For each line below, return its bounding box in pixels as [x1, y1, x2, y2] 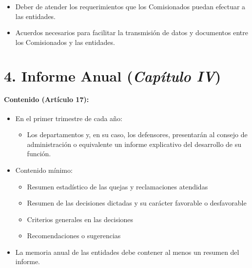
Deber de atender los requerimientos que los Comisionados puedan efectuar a [15, 1, 246, 11]
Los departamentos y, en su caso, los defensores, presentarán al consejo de [27, 129, 248, 140]
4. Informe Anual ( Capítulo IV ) [4, 65, 221, 86]
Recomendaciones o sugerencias [27, 230, 121, 241]
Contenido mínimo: [15, 165, 73, 175]
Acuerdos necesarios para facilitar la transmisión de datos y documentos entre [15, 27, 248, 38]
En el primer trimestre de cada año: [15, 113, 122, 123]
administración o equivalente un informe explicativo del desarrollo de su [27, 139, 242, 149]
